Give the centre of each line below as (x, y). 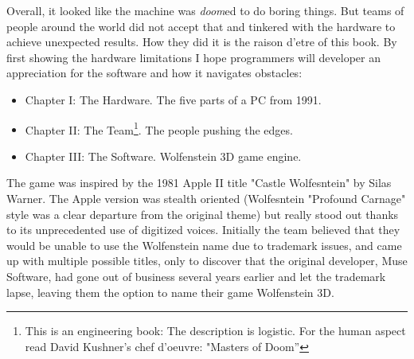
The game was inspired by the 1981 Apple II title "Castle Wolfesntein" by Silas (199, 183)
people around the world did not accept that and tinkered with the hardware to (201, 26)
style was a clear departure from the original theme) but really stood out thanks (203, 214)
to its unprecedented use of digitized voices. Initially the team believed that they (203, 230)
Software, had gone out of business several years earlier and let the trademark (196, 276)
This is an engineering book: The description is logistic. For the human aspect (215, 331)
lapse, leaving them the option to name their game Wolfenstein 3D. (170, 292)
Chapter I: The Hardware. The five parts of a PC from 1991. (173, 99)
